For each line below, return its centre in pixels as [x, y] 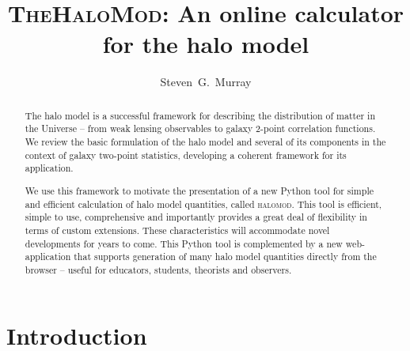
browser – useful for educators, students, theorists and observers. [158, 269]
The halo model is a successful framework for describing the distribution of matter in [200, 115]
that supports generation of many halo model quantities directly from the [225, 257]
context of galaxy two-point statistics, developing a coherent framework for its [186, 155]
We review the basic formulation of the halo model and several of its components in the [205, 142]
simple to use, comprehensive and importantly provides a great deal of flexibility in [196, 217]
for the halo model [206, 44]
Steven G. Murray [206, 82]
